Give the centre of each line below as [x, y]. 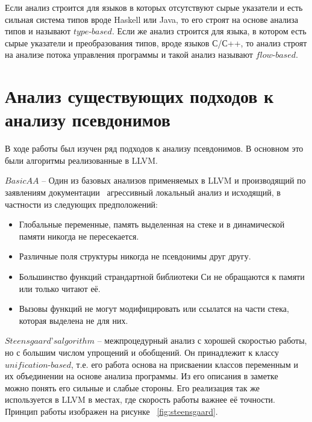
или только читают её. [60, 288]
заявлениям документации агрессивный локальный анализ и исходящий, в [143, 192]
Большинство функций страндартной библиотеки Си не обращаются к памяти [162, 277]
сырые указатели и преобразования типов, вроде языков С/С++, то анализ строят [156, 42]
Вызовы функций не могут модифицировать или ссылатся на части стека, [154, 309]
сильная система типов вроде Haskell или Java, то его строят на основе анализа [152, 19]
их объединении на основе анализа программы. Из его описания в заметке [142, 376]
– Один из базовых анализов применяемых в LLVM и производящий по [174, 180]
